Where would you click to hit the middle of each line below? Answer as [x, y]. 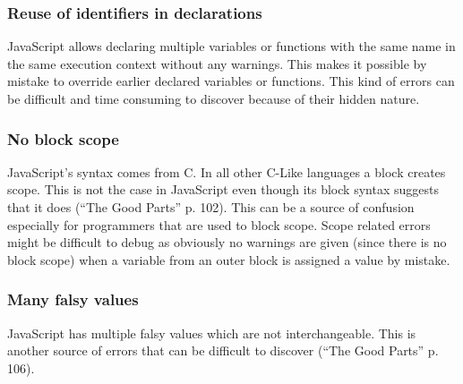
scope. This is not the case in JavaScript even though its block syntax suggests [223, 189]
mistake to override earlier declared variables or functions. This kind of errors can [231, 81]
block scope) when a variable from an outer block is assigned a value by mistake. [229, 259]
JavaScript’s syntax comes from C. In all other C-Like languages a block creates [227, 171]
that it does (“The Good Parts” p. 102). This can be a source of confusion [211, 207]
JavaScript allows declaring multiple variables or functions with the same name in [231, 46]
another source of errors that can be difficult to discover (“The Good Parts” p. [223, 350]
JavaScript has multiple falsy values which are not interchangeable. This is [212, 333]
